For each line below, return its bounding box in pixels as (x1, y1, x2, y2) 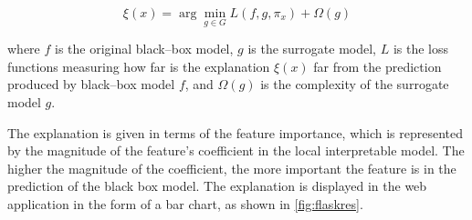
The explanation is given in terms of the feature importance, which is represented (7, 123, 464, 142)
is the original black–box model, (55, 39, 234, 58)
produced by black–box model (7, 75, 175, 94)
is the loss (393, 39, 448, 58)
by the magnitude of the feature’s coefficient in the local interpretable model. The (7, 141, 465, 160)
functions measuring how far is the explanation (7, 56, 270, 75)
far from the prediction (313, 56, 442, 75)
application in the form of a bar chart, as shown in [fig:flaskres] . (7, 194, 363, 213)
